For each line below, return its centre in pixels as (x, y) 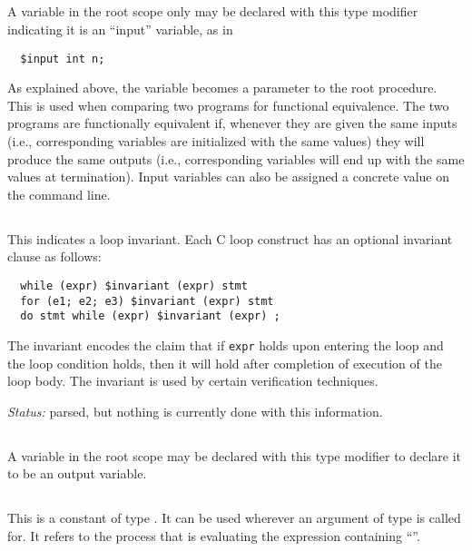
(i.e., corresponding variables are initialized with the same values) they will (216, 141)
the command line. (59, 194)
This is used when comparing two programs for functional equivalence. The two (228, 105)
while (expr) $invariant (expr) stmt (134, 285)
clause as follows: (54, 256)
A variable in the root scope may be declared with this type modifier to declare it (235, 455)
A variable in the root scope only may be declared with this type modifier (213, 11)
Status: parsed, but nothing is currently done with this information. (195, 411)
